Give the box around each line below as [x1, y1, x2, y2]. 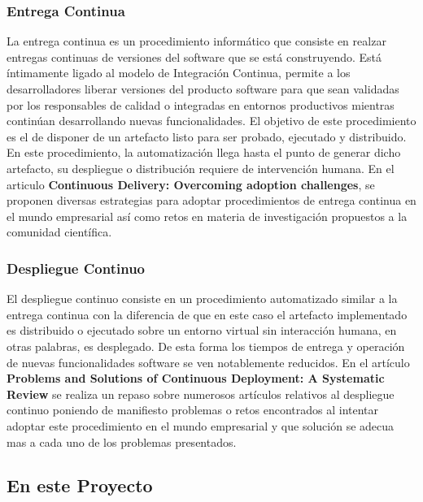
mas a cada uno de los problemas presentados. [7, 433, 237, 450]
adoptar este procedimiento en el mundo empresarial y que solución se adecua [7, 417, 395, 434]
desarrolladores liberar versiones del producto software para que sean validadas [7, 80, 399, 97]
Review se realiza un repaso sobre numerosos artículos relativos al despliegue [7, 385, 395, 402]
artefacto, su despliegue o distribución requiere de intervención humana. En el [7, 159, 395, 176]
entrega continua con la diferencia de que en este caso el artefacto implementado [7, 305, 408, 322]
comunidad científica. [7, 223, 112, 240]
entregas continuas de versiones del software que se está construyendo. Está [7, 48, 382, 65]
